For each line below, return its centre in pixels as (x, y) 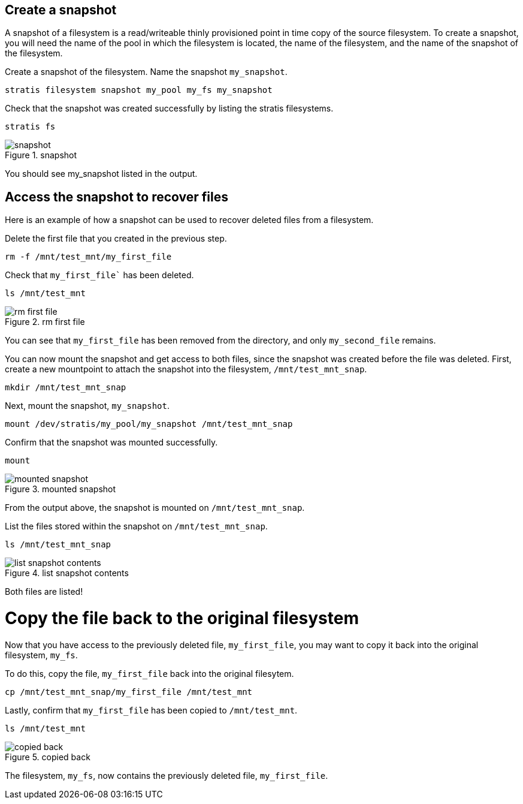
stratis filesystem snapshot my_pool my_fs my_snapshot (139, 90)
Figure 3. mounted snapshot (61, 489)
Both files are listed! (44, 592)
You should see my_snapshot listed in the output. (101, 174)
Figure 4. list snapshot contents (67, 573)
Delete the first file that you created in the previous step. (116, 239)
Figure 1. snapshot (41, 155)
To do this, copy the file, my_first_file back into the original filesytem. (149, 673)
